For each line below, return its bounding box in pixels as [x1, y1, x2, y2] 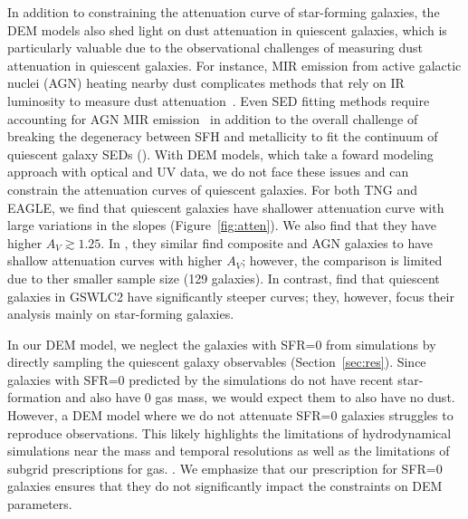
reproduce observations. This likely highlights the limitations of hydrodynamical [7, 423, 452, 442]
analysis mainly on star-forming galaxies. [7, 304, 234, 323]
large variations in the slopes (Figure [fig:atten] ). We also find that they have [7, 216, 436, 235]
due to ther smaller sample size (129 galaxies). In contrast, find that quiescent [7, 268, 440, 287]
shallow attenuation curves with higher [7, 251, 223, 270]
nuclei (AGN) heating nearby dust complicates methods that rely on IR [7, 73, 405, 92]
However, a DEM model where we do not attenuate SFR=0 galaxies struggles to [7, 406, 454, 425]
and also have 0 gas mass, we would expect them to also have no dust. [65, 388, 455, 407]
